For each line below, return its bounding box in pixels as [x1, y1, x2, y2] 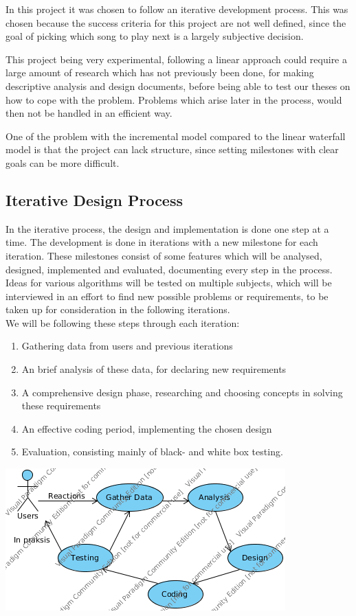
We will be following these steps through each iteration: [5, 315, 240, 330]
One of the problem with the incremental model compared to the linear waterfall [5, 128, 346, 143]
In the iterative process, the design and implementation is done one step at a [5, 221, 329, 236]
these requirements [21, 398, 101, 413]
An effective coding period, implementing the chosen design [21, 421, 272, 435]
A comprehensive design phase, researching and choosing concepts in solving [21, 385, 343, 399]
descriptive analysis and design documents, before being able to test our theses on [5, 78, 351, 93]
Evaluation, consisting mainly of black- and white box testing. [21, 444, 283, 459]
